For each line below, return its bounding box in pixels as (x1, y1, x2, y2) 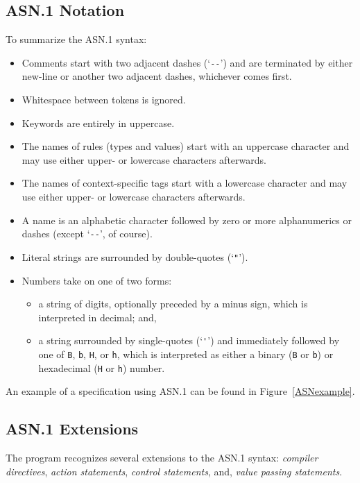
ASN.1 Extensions (6, 418, 139, 439)
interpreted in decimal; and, (38, 310, 157, 324)
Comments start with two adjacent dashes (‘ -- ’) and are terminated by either (22, 55, 353, 69)
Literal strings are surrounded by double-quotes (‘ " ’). (22, 249, 248, 264)
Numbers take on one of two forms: (22, 273, 172, 287)
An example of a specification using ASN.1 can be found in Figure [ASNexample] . (6, 384, 355, 398)
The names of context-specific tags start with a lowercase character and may (22, 176, 348, 190)
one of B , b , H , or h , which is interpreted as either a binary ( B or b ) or (38, 346, 334, 361)
